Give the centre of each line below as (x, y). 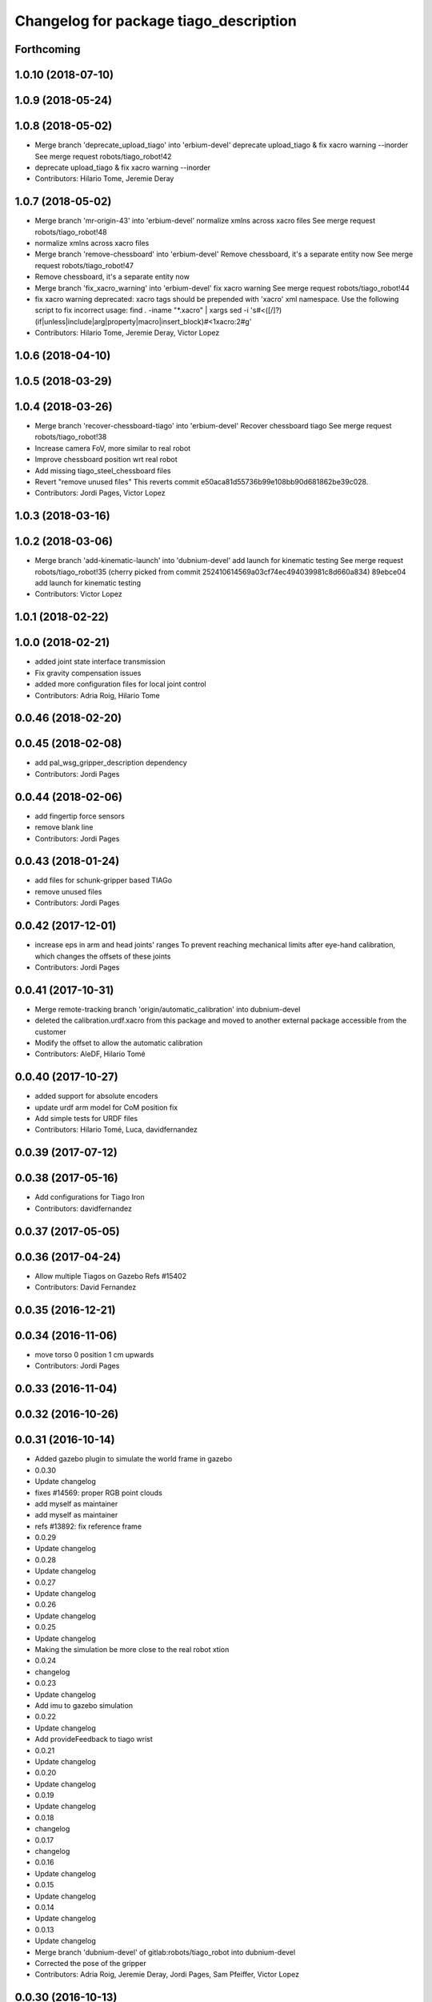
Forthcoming (48, 49)
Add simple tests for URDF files (86, 1119)
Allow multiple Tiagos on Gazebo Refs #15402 (111, 1276)
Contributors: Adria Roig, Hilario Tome (97, 695)
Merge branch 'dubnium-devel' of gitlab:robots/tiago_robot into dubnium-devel (165, 1952)
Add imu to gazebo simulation (84, 1705)
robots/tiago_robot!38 (71, 437)
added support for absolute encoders (96, 1096)
